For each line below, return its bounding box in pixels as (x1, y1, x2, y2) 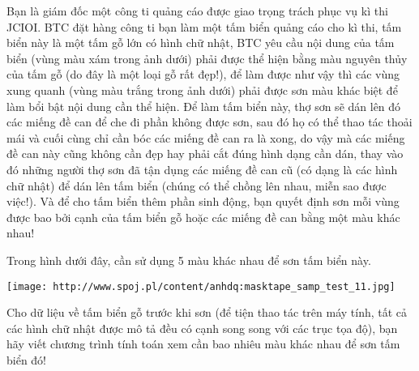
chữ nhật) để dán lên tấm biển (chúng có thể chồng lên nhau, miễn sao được (6, 177, 387, 194)
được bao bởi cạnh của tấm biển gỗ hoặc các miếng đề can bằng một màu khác (6, 208, 400, 225)
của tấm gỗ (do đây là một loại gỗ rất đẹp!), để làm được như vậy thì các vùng (6, 66, 400, 83)
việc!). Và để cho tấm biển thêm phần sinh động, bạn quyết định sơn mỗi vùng (6, 193, 400, 210)
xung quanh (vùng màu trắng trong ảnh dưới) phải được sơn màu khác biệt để (6, 81, 398, 98)
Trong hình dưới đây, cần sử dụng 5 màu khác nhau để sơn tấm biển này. (6, 251, 371, 268)
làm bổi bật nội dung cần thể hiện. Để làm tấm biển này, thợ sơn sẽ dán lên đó (6, 97, 401, 114)
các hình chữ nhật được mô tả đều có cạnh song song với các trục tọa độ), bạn (6, 319, 398, 336)
